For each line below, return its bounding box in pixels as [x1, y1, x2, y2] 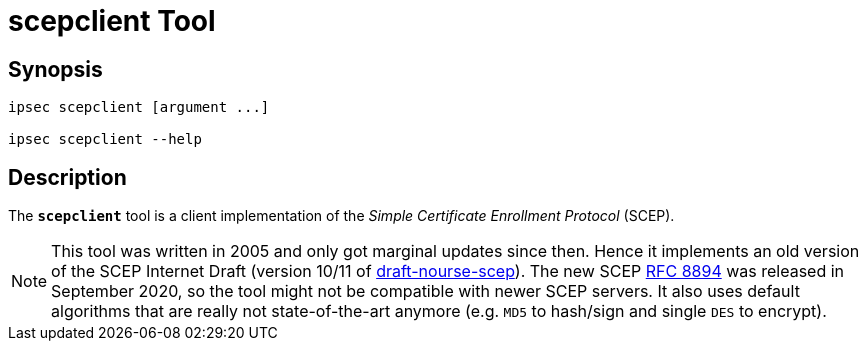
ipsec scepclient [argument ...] [8, 99, 270, 116]
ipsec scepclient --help [8, 131, 202, 148]
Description [8, 164, 127, 190]
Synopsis [8, 56, 103, 82]
